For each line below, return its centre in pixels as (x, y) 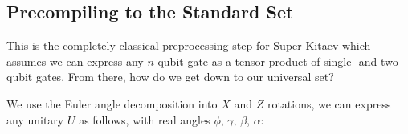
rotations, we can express (329, 103)
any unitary (35, 119)
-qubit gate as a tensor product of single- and (265, 61)
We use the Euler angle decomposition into (112, 103)
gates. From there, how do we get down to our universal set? (185, 77)
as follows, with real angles (145, 119)
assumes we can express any (75, 61)
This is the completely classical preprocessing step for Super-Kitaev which (189, 45)
